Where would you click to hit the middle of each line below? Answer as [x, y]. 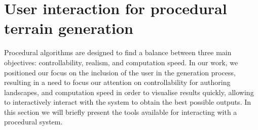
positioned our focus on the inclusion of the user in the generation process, [120, 72]
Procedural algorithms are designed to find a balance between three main [118, 52]
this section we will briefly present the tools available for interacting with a [121, 112]
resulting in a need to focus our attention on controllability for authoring [117, 82]
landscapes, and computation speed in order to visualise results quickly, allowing [129, 92]
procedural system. [33, 122]
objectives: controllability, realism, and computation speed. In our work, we [121, 62]
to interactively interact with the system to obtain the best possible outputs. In [128, 102]
